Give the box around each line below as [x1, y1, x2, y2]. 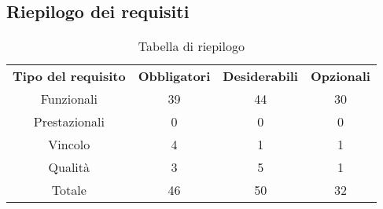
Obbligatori [138, 67, 211, 86]
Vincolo [48, 135, 90, 154]
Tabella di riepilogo [138, 37, 245, 56]
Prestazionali [33, 112, 105, 131]
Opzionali [310, 67, 370, 86]
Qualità [48, 158, 90, 177]
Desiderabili [223, 67, 298, 86]
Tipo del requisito [13, 67, 126, 86]
